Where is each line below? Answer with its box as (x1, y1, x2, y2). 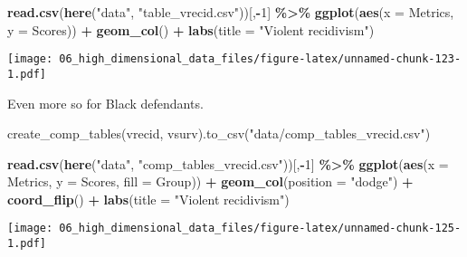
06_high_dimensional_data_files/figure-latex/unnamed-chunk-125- (59, 222, 462, 235)
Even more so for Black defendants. (7, 93, 204, 112)
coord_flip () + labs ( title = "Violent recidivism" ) (7, 189, 290, 208)
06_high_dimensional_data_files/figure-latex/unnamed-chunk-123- (59, 52, 462, 66)
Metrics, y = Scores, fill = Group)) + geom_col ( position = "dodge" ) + (7, 172, 414, 191)
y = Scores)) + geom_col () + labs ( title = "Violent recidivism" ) (7, 20, 375, 39)
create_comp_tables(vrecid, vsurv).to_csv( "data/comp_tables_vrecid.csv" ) (7, 124, 431, 143)
